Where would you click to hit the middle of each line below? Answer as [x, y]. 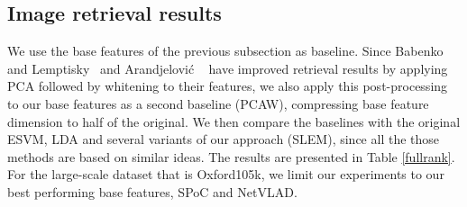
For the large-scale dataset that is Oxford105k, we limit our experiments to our [226, 174]
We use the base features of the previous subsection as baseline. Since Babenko [225, 51]
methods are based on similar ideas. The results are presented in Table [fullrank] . [231, 156]
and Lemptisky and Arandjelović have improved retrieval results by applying [228, 68]
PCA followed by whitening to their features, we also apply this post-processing [228, 86]
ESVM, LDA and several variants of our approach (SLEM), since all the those [224, 139]
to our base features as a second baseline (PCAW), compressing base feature [218, 103]
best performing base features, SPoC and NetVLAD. [152, 191]
